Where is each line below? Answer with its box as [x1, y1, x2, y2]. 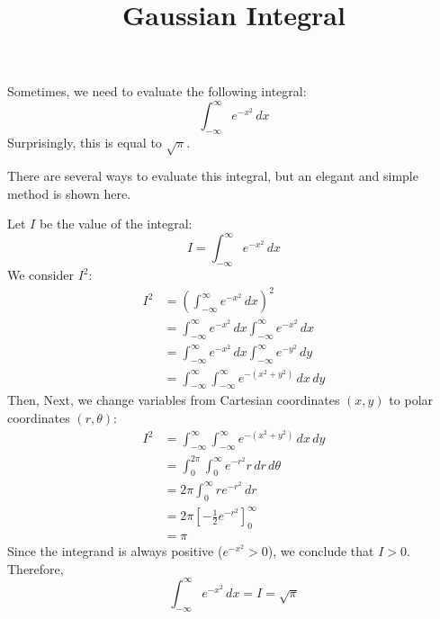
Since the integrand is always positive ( [7, 542, 223, 561]
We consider [7, 265, 75, 284]
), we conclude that [267, 542, 374, 561]
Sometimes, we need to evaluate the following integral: [7, 82, 307, 101]
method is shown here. [7, 184, 131, 202]
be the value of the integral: [39, 214, 193, 233]
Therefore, [7, 559, 64, 578]
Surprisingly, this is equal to [7, 133, 162, 152]
